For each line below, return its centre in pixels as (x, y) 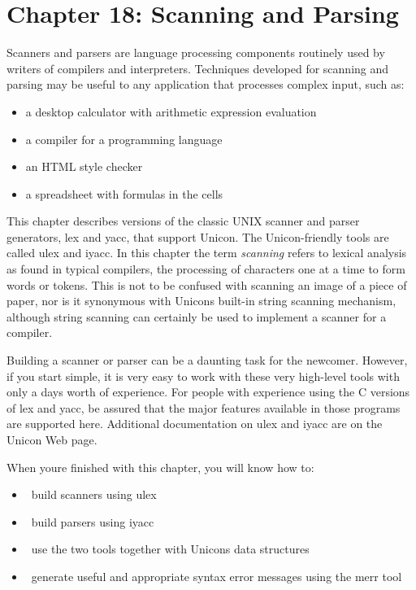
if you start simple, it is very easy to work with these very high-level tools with (203, 376)
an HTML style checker (84, 166)
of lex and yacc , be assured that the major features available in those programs (204, 407)
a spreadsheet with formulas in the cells (124, 193)
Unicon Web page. (52, 439)
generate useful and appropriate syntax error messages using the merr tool (217, 576)
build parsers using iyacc (93, 521)
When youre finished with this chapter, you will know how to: (160, 467)
